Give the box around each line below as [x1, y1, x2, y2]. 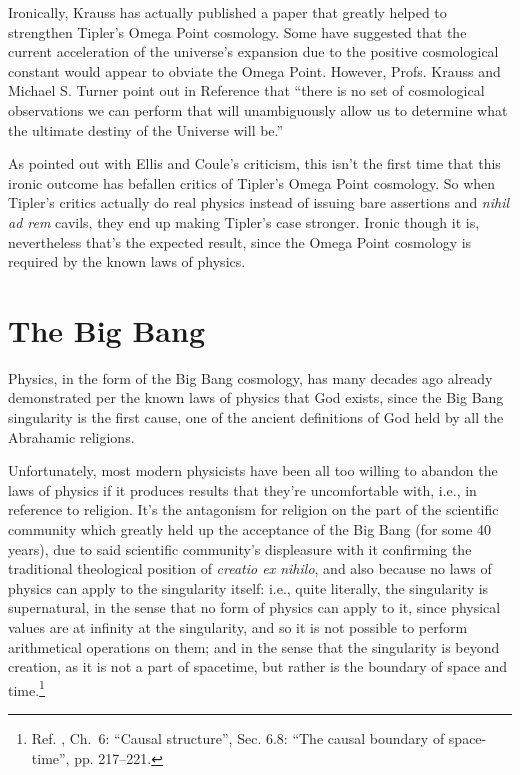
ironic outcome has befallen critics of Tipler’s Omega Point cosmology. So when [8, 172, 496, 193]
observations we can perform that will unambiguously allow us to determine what [8, 99, 508, 120]
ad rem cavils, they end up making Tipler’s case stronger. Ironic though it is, [8, 211, 480, 232]
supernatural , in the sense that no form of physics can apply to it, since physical [8, 597, 501, 618]
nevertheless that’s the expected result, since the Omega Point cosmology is [8, 231, 472, 252]
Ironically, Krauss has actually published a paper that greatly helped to [8, 2, 447, 22]
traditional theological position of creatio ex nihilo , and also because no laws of [8, 558, 492, 579]
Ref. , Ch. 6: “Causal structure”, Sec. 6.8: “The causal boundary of [31, 728, 445, 748]
